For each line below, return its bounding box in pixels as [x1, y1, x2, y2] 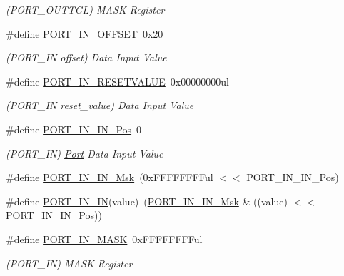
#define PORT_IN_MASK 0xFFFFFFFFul [6, 231, 203, 246]
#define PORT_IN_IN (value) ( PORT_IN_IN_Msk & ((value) [6, 193, 288, 208]
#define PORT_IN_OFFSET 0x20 [6, 26, 163, 41]
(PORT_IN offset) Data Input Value [6, 50, 167, 65]
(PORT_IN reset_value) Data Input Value [6, 98, 194, 113]
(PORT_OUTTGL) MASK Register [6, 2, 165, 16]
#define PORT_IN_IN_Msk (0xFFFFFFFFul [6, 170, 213, 185]
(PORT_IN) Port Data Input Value [6, 145, 163, 160]
